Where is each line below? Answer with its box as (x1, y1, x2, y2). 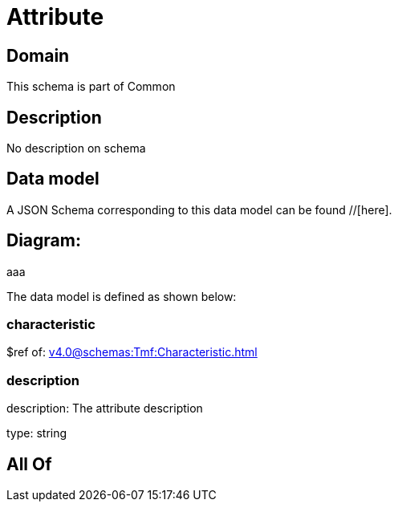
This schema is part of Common (6, 79, 176, 94)
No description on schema (6, 141, 146, 156)
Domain (6, 45, 70, 66)
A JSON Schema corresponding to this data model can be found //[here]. (6, 202, 392, 217)
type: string (6, 426, 67, 441)
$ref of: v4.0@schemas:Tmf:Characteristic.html (6, 345, 258, 360)
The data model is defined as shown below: (6, 289, 237, 303)
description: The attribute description (6, 401, 203, 416)
